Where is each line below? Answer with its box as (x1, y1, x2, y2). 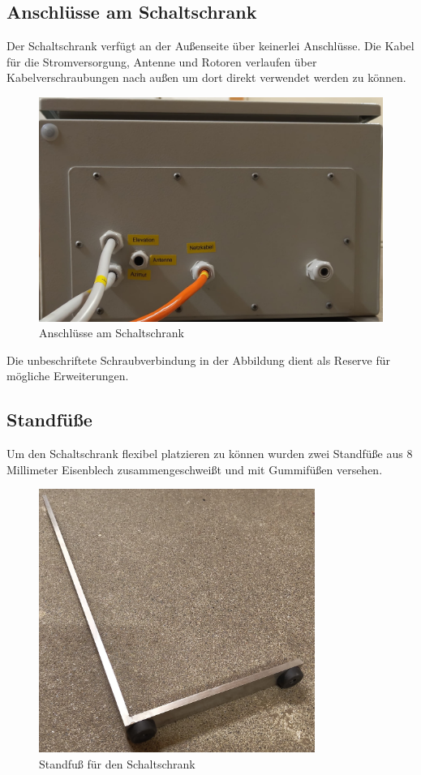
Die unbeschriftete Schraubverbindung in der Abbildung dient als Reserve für (6, 351, 391, 368)
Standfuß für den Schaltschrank (39, 755, 195, 772)
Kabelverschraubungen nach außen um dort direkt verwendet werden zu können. (6, 69, 406, 86)
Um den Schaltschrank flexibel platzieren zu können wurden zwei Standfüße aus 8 (6, 445, 413, 462)
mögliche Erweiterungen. (6, 367, 129, 384)
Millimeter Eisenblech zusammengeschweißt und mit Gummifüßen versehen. (6, 460, 383, 477)
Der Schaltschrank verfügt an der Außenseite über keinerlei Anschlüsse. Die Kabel (6, 37, 415, 54)
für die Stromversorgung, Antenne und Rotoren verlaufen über (6, 53, 317, 70)
